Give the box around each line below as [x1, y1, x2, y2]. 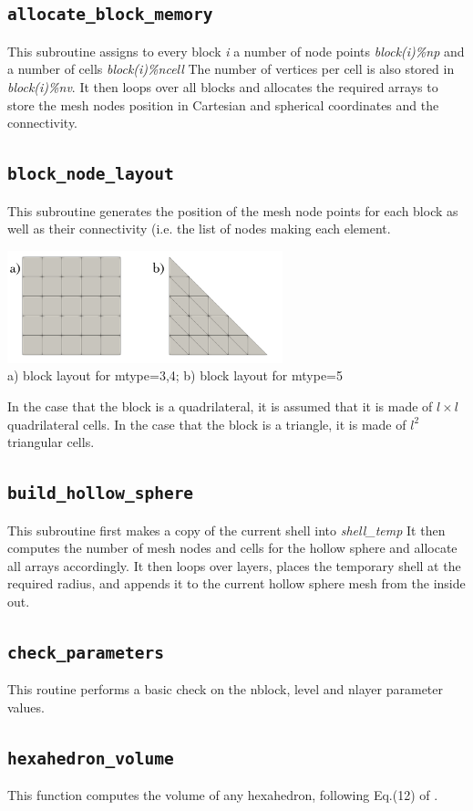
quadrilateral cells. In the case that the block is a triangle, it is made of [7, 414, 406, 433]
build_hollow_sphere [7, 483, 194, 504]
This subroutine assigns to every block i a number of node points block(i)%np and [7, 41, 465, 60]
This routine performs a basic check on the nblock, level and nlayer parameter [7, 680, 444, 699]
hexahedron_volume [7, 748, 174, 768]
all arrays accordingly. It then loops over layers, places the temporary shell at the [7, 556, 461, 575]
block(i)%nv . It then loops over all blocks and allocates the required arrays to [7, 77, 438, 96]
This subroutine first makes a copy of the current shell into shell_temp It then [7, 520, 446, 539]
